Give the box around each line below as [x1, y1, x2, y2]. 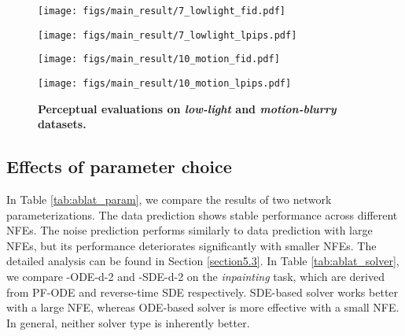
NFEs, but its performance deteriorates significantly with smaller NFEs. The [6, 237, 377, 253]
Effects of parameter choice [6, 154, 232, 179]
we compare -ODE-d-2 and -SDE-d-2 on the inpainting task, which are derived [6, 268, 385, 284]
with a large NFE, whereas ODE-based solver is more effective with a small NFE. [6, 299, 399, 316]
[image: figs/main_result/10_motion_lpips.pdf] [38, 77, 292, 89]
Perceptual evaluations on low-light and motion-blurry [38, 100, 337, 116]
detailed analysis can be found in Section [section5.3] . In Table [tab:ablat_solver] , [6, 253, 399, 269]
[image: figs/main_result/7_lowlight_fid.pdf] [38, 6, 285, 17]
